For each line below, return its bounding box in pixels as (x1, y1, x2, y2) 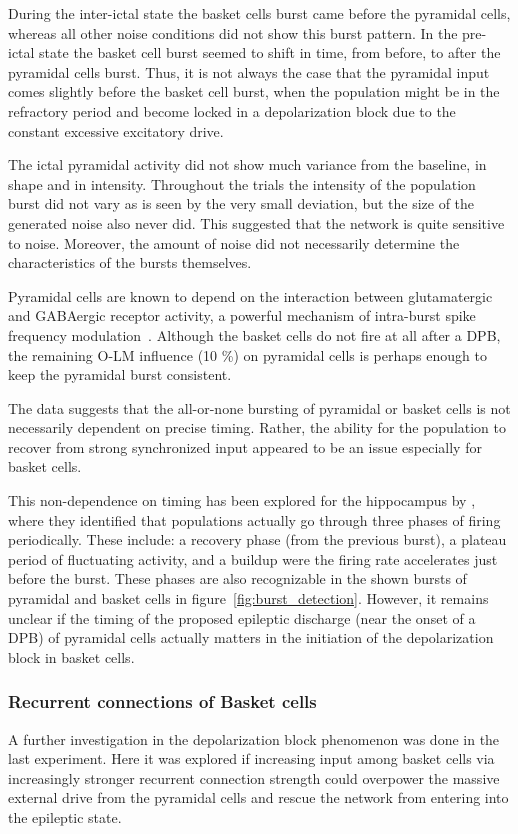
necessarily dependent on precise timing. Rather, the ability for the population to (8, 417, 507, 438)
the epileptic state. (8, 807, 122, 827)
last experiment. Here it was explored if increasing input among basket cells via (8, 748, 495, 769)
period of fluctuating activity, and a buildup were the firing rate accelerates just (8, 548, 498, 569)
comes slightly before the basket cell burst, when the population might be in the (8, 81, 500, 102)
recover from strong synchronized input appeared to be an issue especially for (8, 436, 482, 457)
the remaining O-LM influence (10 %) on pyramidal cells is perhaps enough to (8, 344, 487, 365)
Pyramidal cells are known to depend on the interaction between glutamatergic (8, 285, 493, 306)
